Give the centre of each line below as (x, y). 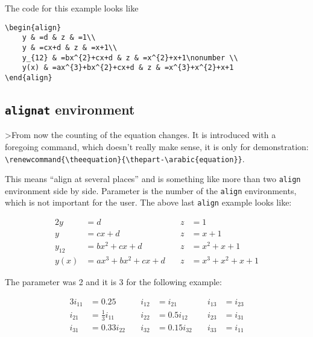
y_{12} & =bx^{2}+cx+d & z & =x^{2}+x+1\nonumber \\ (130, 58)
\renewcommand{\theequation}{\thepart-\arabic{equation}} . (125, 158)
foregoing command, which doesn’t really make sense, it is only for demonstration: (157, 146)
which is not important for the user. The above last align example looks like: (148, 202)
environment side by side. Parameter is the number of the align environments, (151, 190)
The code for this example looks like (72, 8)
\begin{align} (33, 27)
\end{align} (29, 77)
